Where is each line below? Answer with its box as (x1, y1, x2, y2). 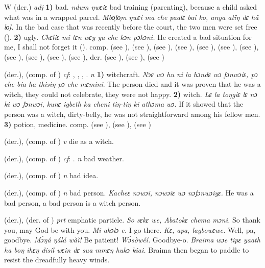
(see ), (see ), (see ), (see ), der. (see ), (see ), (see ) (4, 51, 164, 62)
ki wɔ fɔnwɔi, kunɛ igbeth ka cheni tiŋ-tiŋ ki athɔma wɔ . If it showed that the (4, 99, 244, 109)
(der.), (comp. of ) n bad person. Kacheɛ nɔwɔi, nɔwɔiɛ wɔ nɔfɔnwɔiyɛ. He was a (4, 187, 254, 198)
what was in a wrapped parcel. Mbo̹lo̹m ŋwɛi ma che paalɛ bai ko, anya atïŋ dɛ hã (4, 11, 259, 22)
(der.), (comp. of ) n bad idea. (4, 170, 99, 181)
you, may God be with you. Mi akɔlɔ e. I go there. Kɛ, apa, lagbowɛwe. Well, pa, (4, 224, 256, 235)
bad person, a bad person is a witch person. (4, 197, 141, 208)
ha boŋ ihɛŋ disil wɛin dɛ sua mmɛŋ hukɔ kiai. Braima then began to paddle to (4, 244, 249, 255)
